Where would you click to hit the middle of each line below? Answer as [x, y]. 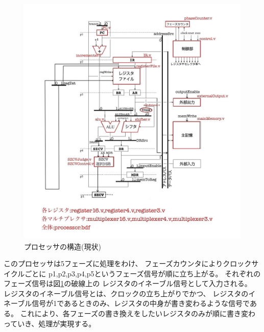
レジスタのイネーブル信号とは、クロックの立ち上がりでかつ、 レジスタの [126, 293]
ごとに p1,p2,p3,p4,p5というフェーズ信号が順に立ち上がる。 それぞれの [143, 273]
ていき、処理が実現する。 [53, 323]
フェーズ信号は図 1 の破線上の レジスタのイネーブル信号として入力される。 [128, 283]
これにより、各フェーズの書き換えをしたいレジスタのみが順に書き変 [134, 313]
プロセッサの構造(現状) [63, 246]
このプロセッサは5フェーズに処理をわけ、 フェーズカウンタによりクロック [128, 263]
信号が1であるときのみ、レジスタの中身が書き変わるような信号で [141, 303]
